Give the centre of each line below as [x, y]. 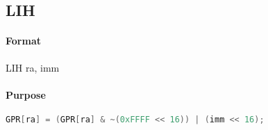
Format [23, 41]
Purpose [26, 94]
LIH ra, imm [33, 67]
